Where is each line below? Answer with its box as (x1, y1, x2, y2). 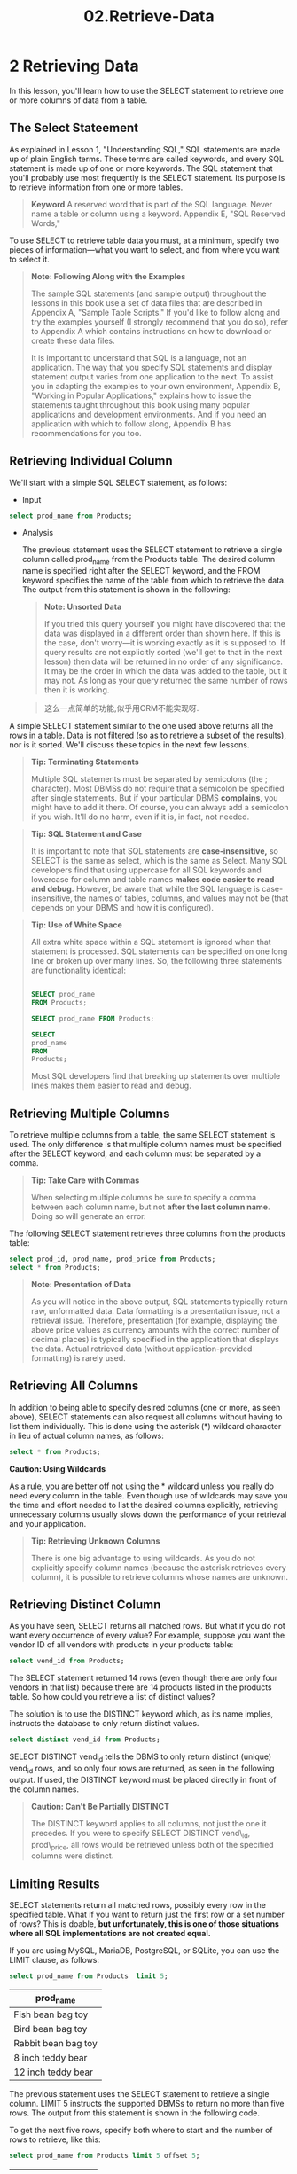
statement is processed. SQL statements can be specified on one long (30, 946, 288, 957)
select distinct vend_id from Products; (9, 1735, 161, 1744)
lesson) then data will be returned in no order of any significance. (43, 656, 284, 667)
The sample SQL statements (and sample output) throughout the (30, 288, 268, 299)
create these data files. (30, 335, 115, 346)
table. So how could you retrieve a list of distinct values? (9, 1692, 215, 1702)
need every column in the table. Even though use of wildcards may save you (9, 1490, 288, 1500)
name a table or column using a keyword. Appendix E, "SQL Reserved (30, 208, 286, 219)
